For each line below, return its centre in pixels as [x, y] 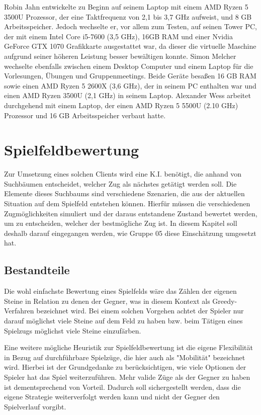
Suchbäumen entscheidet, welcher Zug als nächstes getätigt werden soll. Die [120, 183]
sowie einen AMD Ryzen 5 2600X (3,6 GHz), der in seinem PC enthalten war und [130, 85]
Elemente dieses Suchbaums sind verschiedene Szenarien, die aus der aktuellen [124, 193]
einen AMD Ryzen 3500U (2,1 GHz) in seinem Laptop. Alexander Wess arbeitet [127, 95]
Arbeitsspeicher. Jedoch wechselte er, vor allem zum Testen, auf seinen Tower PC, [130, 26]
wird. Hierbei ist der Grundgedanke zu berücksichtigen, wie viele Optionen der [125, 367]
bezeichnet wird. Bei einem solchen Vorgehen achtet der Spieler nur [140, 311]
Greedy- [225, 301]
